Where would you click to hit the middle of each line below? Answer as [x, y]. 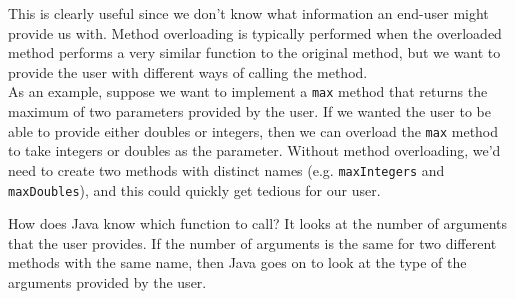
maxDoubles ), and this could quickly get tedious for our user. [194, 189]
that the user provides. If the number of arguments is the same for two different [252, 242]
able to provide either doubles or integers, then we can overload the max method [253, 130]
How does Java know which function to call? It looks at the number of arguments [258, 223]
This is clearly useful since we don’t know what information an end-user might [248, 13]
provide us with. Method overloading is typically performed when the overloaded [255, 32]
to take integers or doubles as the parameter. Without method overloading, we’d [254, 150]
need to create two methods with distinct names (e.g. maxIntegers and [226, 169]
